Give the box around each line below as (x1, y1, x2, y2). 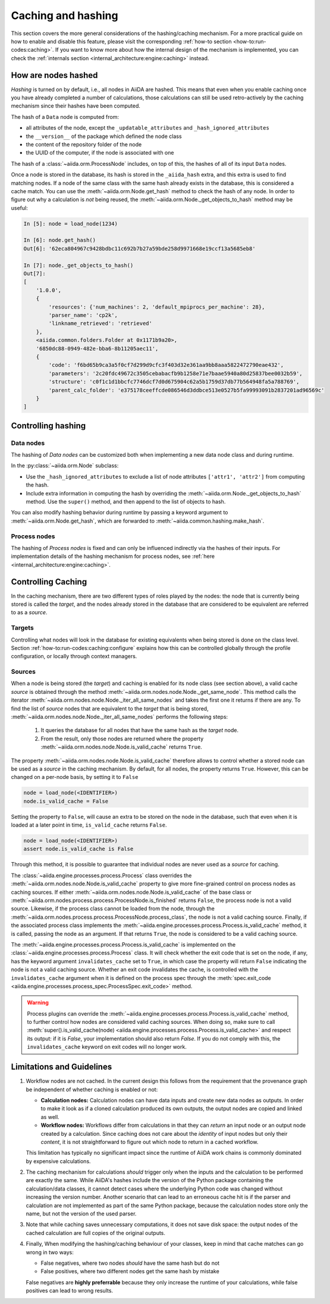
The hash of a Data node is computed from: (11, 113, 119, 120)
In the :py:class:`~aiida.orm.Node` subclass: (11, 462, 119, 469)
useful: (11, 204, 28, 211)
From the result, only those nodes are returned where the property (40, 735, 204, 742)
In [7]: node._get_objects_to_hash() (23, 262, 134, 269)
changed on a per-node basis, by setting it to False (11, 774, 139, 781)
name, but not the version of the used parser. (26, 1210, 137, 1217)
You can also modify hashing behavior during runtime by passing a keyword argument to (11, 509, 228, 516)
